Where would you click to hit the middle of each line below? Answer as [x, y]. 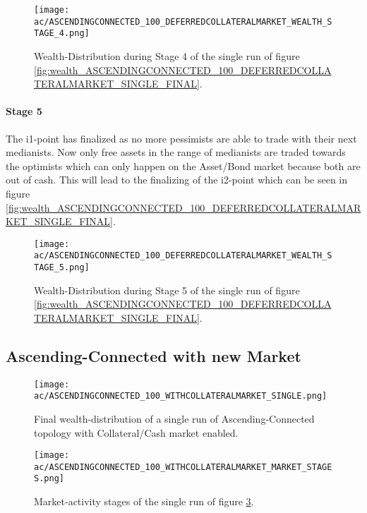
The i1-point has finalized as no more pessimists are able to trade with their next [181, 138]
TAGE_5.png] [62, 268]
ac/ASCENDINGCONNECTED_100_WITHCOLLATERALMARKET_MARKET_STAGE [183, 467]
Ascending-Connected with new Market [154, 355]
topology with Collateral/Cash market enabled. [136, 432]
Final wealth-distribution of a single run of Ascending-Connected [174, 418]
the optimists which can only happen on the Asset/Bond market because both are [183, 165]
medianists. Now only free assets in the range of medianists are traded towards [176, 152]
